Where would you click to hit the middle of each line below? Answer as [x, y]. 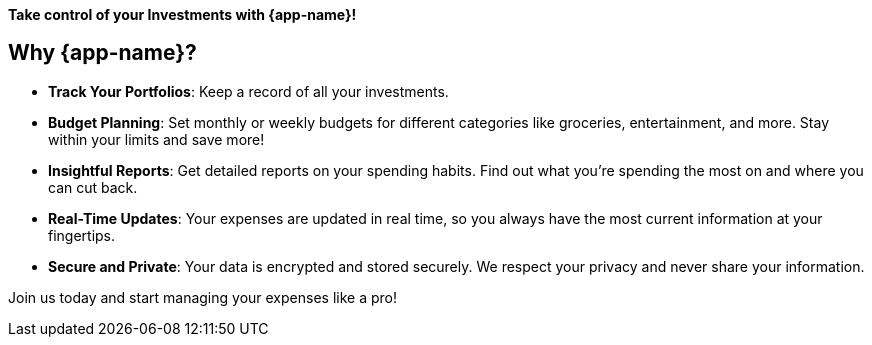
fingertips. [82, 235]
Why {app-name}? [102, 53]
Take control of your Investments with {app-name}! [182, 14]
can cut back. [93, 187]
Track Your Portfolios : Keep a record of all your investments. [248, 91]
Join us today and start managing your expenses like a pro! [202, 297]
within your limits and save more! [156, 139]
